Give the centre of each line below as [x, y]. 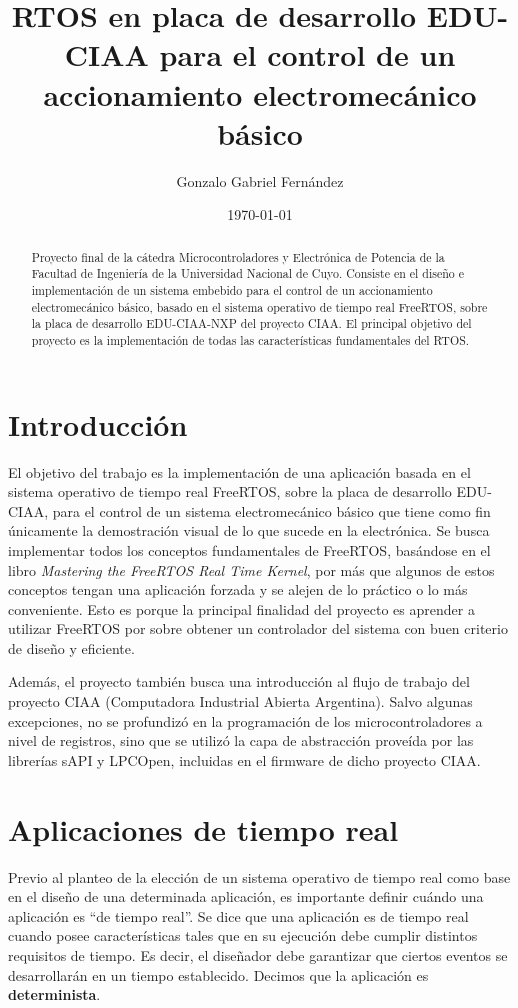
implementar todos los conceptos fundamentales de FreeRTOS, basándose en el [249, 549]
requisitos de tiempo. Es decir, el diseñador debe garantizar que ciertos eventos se [258, 954]
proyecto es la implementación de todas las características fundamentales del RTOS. [250, 339]
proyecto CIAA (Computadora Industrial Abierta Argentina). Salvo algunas [240, 701]
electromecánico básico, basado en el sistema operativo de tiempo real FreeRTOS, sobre [259, 306]
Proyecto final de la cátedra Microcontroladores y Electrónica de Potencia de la [238, 256]
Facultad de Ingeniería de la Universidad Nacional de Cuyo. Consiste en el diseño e [247, 273]
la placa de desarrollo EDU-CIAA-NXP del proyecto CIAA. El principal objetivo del [251, 323]
